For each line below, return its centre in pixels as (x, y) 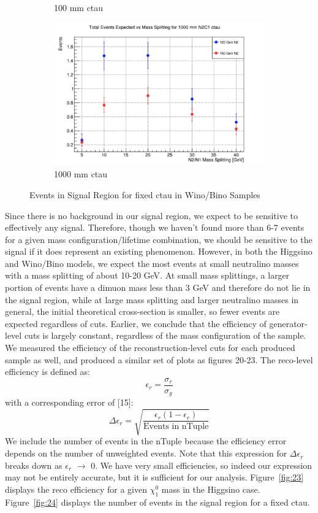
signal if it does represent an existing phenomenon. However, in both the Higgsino (159, 251)
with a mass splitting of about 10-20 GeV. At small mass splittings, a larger (147, 275)
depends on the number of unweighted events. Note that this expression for (146, 453)
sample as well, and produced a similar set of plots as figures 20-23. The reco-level (159, 359)
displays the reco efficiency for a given (76, 489)
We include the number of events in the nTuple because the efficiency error (146, 441)
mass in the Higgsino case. (211, 489)
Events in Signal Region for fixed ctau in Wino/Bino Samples (145, 194)
